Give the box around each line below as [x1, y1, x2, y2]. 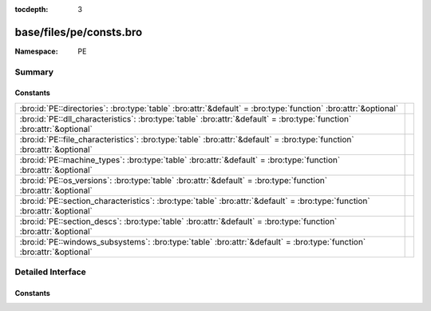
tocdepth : [14, 5, 49, 14]
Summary [14, 66, 54, 78]
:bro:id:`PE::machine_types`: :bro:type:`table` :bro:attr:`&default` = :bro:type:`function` [19, 154, 341, 165]
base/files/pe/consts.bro [14, 25, 143, 39]
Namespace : [14, 46, 59, 56]
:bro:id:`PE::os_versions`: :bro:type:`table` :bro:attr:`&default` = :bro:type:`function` [19, 174, 327, 185]
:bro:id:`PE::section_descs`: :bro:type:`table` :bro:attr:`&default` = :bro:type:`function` [19, 216, 338, 227]
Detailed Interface [14, 266, 87, 277]
